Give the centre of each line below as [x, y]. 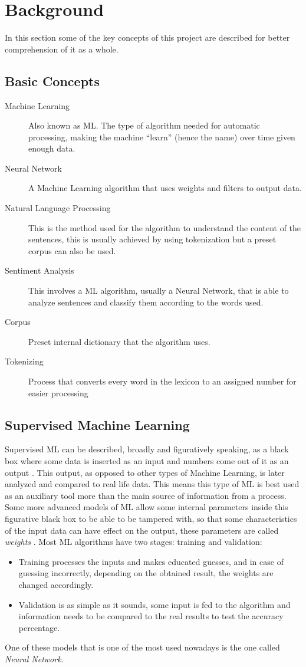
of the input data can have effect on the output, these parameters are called [142, 530]
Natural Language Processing [58, 208]
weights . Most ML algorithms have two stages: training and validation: [134, 542]
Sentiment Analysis [40, 270]
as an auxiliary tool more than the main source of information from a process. [146, 495]
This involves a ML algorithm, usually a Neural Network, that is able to [159, 290]
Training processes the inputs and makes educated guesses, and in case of [151, 561]
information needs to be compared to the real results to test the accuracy [151, 616]
